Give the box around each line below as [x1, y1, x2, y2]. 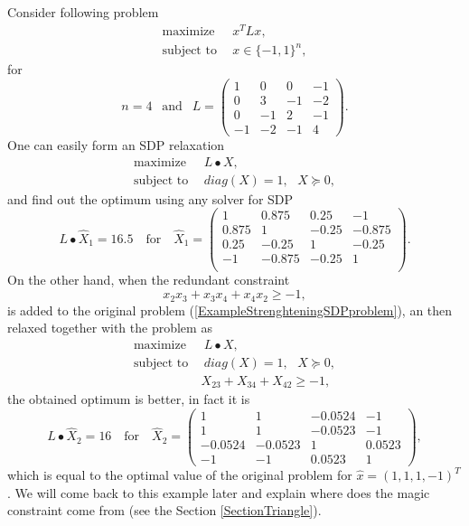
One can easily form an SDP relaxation [7, 136, 225, 155]
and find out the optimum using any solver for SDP [7, 189, 294, 208]
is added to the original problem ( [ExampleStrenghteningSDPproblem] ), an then [7, 300, 453, 319]
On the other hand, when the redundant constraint [7, 270, 290, 289]
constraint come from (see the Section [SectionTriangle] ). [7, 501, 322, 520]
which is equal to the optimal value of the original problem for [7, 465, 352, 484]
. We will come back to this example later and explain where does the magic [7, 483, 430, 502]
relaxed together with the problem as [7, 318, 212, 337]
